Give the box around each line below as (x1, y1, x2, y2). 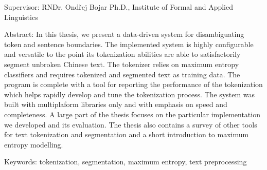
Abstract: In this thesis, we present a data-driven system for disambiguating (4, 29, 244, 39)
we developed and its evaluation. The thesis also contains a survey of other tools (4, 119, 257, 130)
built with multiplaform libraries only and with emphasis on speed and (4, 99, 227, 110)
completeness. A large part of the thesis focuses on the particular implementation (4, 109, 260, 119)
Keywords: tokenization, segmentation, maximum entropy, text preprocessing (4, 156, 247, 167)
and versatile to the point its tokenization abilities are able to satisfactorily (4, 49, 241, 59)
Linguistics (4, 11, 38, 22)
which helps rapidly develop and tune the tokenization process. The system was (4, 89, 255, 99)
